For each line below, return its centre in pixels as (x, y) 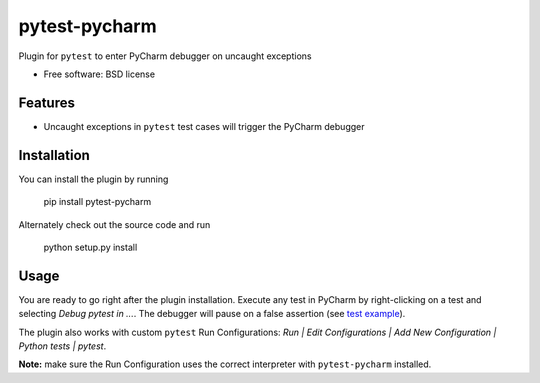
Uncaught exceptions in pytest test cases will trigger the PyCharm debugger (204, 126)
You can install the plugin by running (93, 179)
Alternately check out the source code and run (114, 224)
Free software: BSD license (99, 74)
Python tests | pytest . (62, 346)
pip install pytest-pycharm (97, 202)
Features (46, 102)
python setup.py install (90, 247)
